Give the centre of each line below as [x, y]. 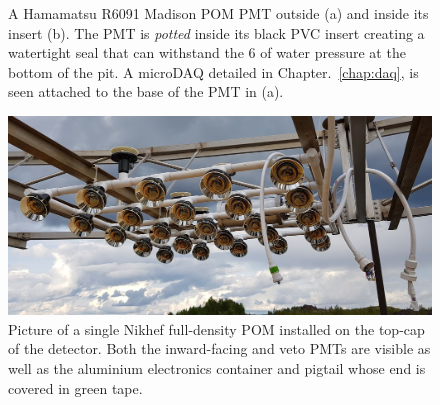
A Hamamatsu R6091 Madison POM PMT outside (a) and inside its [218, 13]
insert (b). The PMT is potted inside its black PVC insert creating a [216, 32]
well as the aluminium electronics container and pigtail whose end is [217, 367]
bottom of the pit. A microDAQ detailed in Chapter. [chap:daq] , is [213, 71]
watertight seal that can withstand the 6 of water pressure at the [207, 52]
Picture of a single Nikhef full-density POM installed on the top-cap [216, 328]
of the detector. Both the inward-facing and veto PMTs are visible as [219, 348]
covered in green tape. [75, 387]
